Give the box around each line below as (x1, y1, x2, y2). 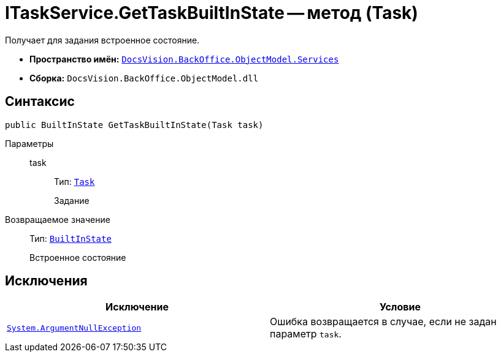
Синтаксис (5, 94, 75, 110)
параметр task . (270, 328, 342, 340)
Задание (54, 195, 90, 206)
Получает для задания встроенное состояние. (5, 34, 200, 45)
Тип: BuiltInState (29, 233, 112, 244)
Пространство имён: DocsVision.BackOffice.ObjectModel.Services (29, 53, 339, 64)
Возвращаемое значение (5, 214, 110, 225)
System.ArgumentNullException (7, 323, 142, 333)
